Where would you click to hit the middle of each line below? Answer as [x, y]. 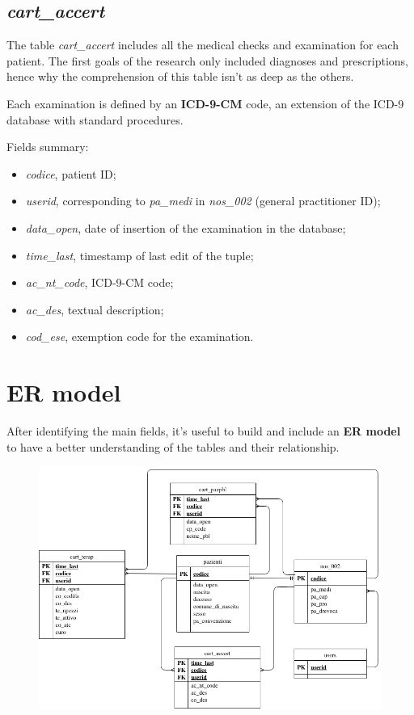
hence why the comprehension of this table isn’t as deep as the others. [180, 76]
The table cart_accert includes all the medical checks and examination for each [203, 45]
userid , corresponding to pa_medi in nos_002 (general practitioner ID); [203, 201]
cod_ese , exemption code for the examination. [139, 336]
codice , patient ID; [71, 173]
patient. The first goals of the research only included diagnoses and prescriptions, [207, 60]
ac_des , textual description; [95, 309]
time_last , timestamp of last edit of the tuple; [139, 255]
